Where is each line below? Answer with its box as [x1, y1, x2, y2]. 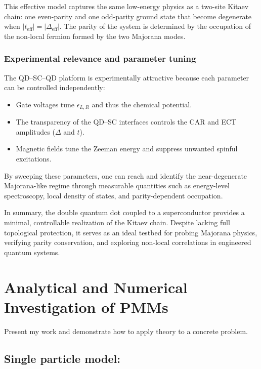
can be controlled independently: [4, 82, 105, 93]
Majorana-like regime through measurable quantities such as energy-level [4, 180, 230, 191]
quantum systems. [4, 247, 60, 257]
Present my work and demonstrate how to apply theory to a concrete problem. [4, 325, 248, 336]
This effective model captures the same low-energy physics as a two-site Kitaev [4, 1, 249, 11]
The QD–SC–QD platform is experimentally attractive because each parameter [4, 72, 249, 83]
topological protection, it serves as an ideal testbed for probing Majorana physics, [4, 227, 257, 237]
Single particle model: [4, 350, 120, 366]
